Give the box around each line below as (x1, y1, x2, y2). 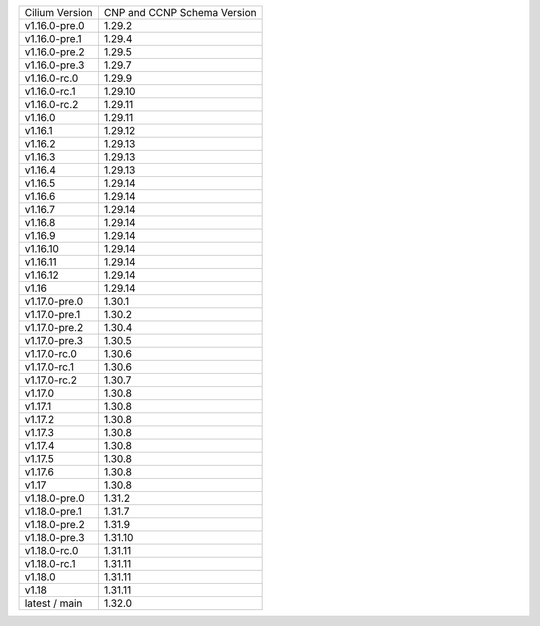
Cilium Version (24, 6, 93, 19)
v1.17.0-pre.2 (24, 321, 84, 334)
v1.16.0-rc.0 (24, 71, 79, 85)
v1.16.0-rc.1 (24, 85, 76, 98)
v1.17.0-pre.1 (24, 308, 81, 321)
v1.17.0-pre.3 (24, 334, 84, 347)
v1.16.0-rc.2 (24, 98, 79, 111)
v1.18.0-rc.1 (24, 557, 76, 570)
